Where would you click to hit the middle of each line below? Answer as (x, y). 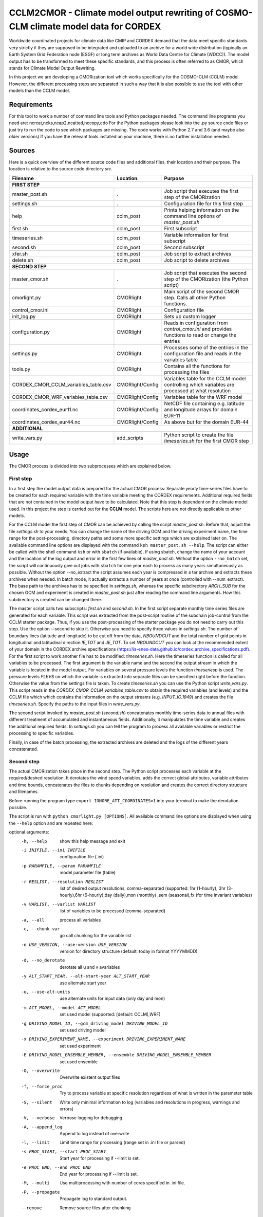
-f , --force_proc (42, 1086)
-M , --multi (35, 1183)
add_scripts (130, 438)
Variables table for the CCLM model (205, 378)
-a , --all (33, 920)
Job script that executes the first (201, 191)
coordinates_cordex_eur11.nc (45, 409)
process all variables (80, 920)
